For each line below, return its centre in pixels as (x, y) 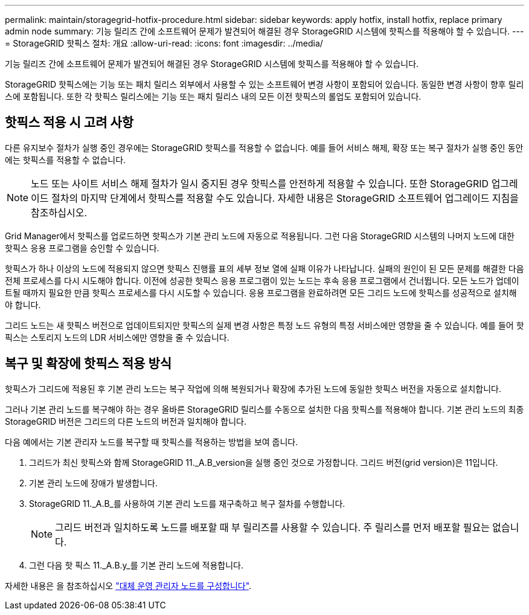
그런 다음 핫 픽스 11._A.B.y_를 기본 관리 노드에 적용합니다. (136, 565)
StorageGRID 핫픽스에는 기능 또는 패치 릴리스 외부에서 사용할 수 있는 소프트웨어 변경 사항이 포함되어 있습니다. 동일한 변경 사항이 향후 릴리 (264, 84)
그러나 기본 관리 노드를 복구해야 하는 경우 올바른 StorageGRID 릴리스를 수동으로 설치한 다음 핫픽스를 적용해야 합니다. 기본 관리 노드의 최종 (264, 409)
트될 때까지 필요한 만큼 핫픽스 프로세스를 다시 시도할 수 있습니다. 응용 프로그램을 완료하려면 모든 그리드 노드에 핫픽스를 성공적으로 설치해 (261, 292)
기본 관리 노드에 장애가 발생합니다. (93, 483)
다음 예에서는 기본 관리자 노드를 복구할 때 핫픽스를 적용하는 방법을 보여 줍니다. (152, 442)
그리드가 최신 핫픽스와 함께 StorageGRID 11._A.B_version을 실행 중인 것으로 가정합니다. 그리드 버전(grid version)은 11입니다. (264, 462)
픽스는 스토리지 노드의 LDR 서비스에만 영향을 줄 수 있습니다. (117, 337)
